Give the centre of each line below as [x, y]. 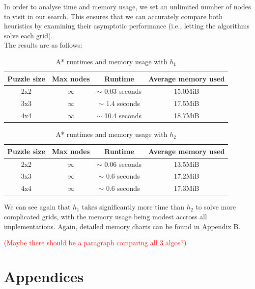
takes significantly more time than [133, 207]
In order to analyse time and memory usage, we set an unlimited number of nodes [127, 6]
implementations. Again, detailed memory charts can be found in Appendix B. [122, 226]
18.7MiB [186, 116]
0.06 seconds [123, 164]
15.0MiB [186, 91]
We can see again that [37, 207]
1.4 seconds [123, 103]
